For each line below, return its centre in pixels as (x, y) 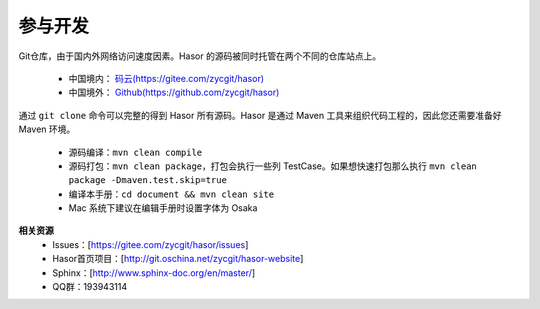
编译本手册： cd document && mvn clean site (171, 194)
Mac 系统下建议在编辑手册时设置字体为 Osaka (163, 208)
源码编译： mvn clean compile (135, 152)
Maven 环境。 (47, 129)
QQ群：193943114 (90, 287)
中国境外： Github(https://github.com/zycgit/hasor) (174, 92)
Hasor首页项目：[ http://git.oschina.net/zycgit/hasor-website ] (178, 259)
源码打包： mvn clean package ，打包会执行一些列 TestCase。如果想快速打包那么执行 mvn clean (272, 166)
